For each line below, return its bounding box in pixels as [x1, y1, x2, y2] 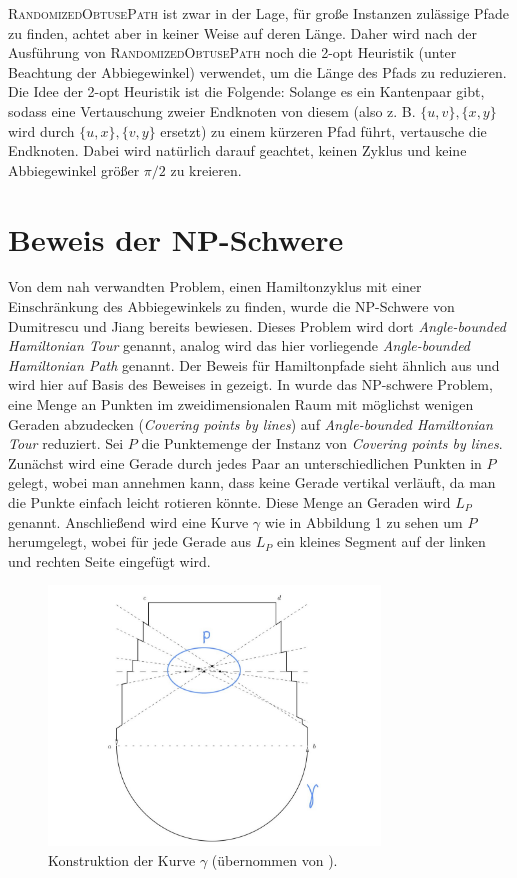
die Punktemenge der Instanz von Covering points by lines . [141, 433, 503, 454]
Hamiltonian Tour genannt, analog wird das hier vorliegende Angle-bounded [8, 335, 471, 356]
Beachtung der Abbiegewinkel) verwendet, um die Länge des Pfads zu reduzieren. [8, 61, 507, 82]
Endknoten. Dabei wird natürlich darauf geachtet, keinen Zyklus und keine [8, 140, 467, 161]
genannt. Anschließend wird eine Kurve [8, 511, 249, 532]
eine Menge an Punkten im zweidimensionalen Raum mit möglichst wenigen [8, 394, 474, 415]
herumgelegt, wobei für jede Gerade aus [8, 531, 251, 552]
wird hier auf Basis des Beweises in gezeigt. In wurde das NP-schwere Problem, [8, 374, 493, 395]
